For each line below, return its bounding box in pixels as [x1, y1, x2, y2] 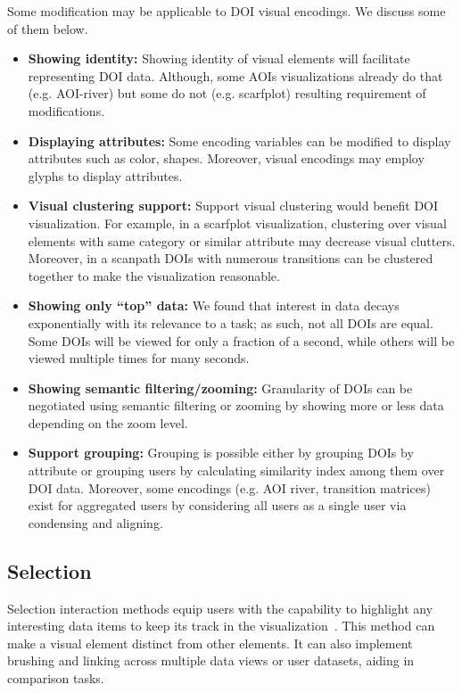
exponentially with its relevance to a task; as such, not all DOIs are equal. [28, 313, 433, 332]
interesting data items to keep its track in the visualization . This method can [7, 616, 435, 635]
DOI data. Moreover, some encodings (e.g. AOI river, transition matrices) [28, 478, 431, 497]
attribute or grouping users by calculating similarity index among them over [28, 461, 445, 480]
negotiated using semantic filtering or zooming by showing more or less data [28, 396, 444, 415]
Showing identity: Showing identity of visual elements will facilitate [28, 49, 410, 68]
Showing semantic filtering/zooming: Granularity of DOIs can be [28, 378, 413, 397]
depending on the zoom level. [28, 413, 188, 432]
